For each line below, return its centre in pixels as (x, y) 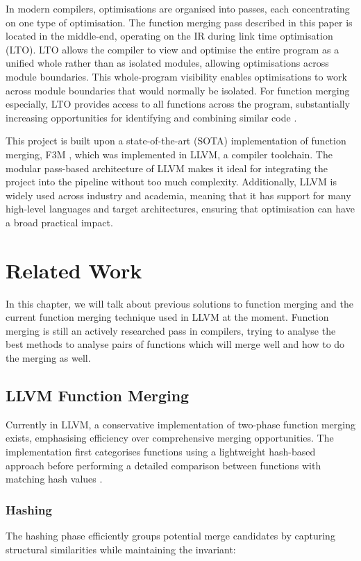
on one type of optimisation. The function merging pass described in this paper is (179, 22)
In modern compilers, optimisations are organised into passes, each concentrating (178, 8)
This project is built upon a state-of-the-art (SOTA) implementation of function (176, 141)
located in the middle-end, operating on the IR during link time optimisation (169, 36)
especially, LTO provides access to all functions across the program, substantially (178, 104)
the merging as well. (48, 358)
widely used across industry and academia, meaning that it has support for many (178, 195)
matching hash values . (54, 479)
